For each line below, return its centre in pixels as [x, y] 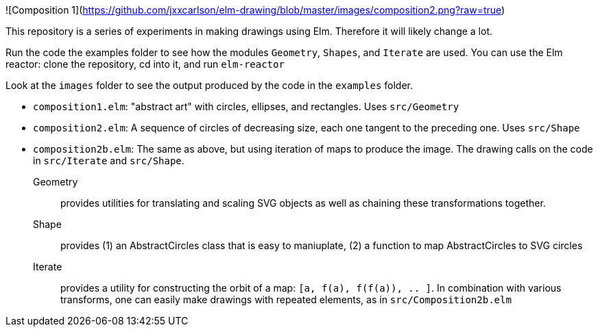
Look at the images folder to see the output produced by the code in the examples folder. [210, 85]
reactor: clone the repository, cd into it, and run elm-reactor [145, 64]
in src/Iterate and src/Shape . [109, 161]
